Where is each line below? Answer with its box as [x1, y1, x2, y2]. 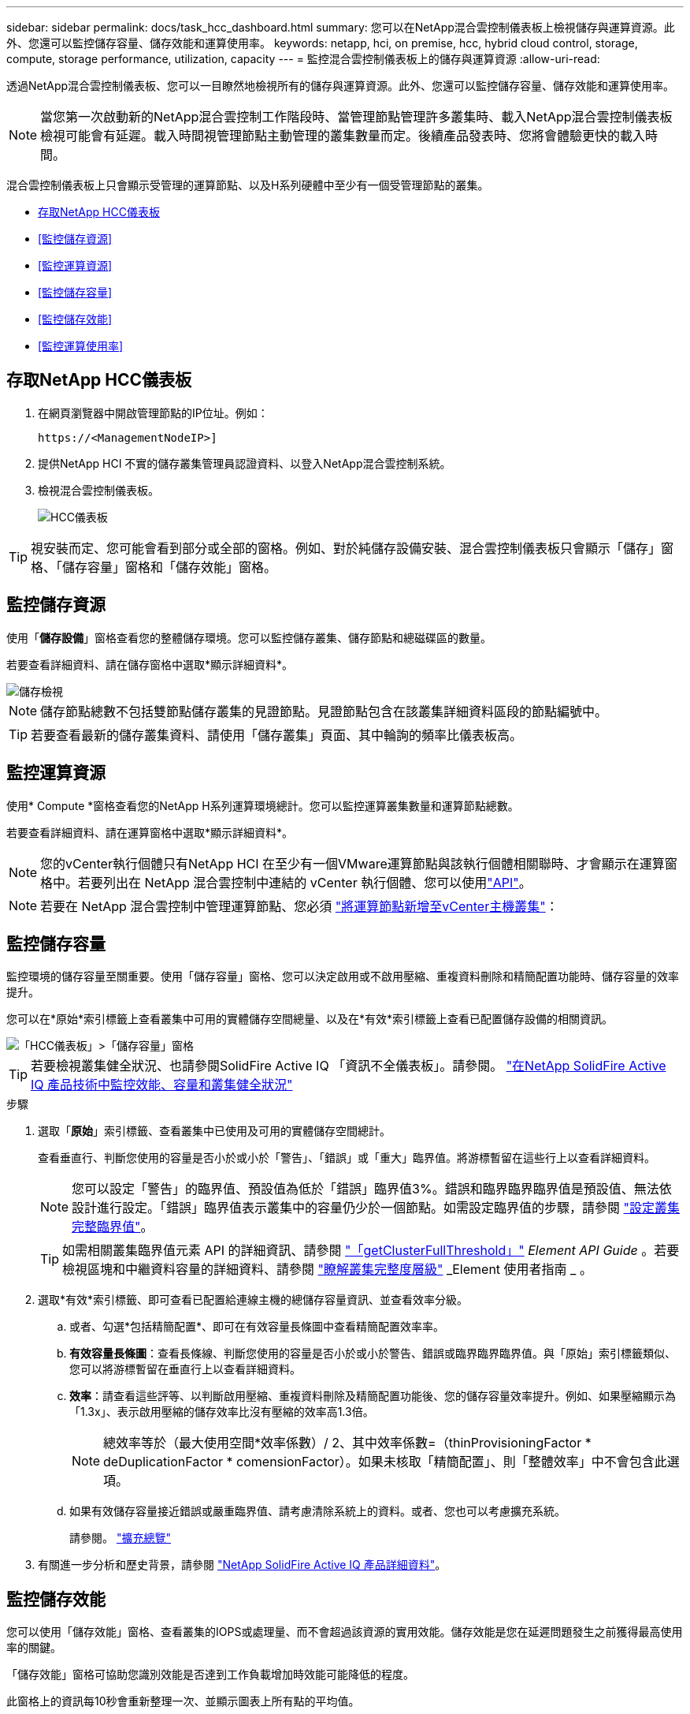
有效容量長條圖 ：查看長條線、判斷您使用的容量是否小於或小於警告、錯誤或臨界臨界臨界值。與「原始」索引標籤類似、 [69, 1346, 676, 1361]
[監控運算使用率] [38, 339, 124, 353]
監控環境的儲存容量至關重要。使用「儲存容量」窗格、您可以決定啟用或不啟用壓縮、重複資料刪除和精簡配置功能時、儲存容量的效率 [6, 969, 679, 984]
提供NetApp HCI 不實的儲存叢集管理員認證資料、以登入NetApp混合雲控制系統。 [38, 456, 451, 470]
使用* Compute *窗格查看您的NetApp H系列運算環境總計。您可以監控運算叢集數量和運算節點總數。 [6, 798, 519, 812]
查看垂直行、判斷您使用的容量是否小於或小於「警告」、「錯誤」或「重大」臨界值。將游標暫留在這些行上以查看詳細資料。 [38, 1151, 655, 1165]
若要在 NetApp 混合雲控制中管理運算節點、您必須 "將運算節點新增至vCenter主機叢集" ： [40, 898, 558, 914]
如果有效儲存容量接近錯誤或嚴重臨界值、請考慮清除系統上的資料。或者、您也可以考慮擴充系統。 [69, 1504, 566, 1518]
